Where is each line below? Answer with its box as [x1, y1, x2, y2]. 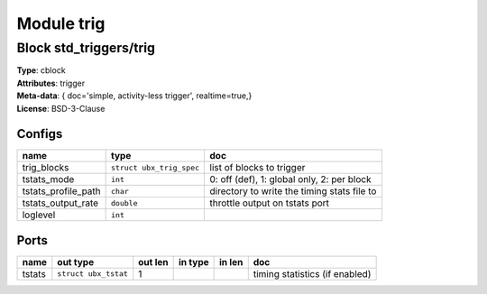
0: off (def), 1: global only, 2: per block [209, 173, 372, 186]
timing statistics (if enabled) [253, 267, 372, 280]
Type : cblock [16, 65, 67, 76]
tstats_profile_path [22, 185, 101, 198]
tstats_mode [22, 173, 75, 186]
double [111, 198, 138, 207]
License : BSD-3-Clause [16, 103, 106, 114]
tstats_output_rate [22, 197, 99, 209]
